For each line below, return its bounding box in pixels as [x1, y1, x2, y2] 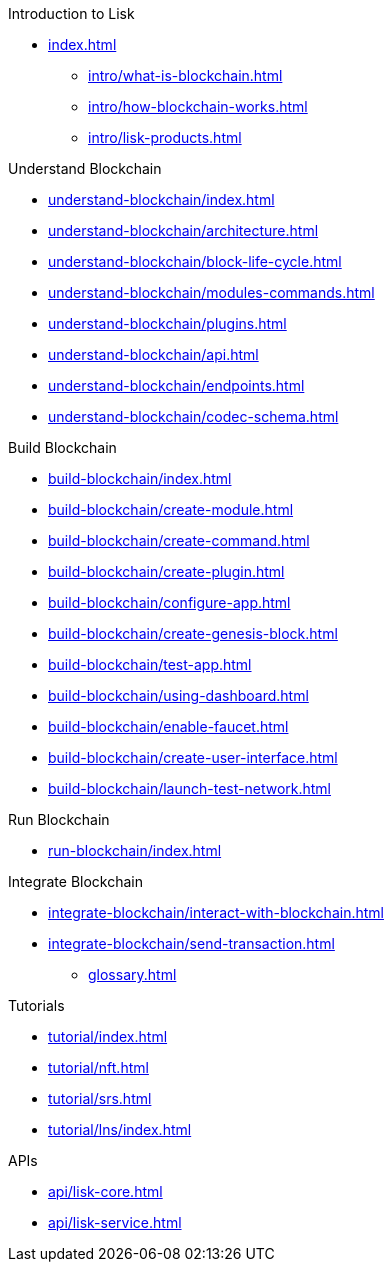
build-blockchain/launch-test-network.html [48, 780, 332, 797]
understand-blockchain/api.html [48, 346, 259, 363]
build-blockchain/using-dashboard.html [48, 687, 309, 704]
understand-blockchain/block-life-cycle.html [48, 253, 342, 270]
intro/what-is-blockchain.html [88, 67, 283, 84]
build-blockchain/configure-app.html [48, 594, 291, 611]
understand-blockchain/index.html [48, 191, 275, 208]
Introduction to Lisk [8, 5, 135, 22]
